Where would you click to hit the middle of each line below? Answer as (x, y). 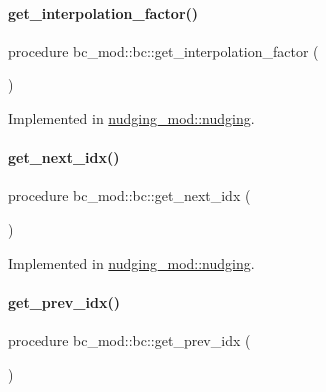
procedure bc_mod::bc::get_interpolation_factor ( (163, 50)
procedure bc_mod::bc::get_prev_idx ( (129, 339)
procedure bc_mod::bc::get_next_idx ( (129, 195)
